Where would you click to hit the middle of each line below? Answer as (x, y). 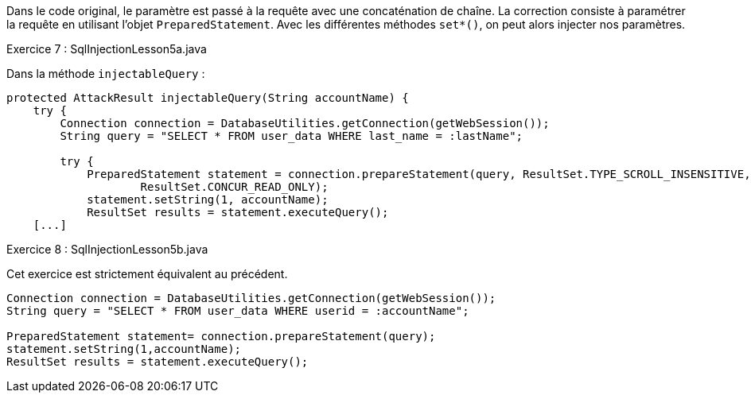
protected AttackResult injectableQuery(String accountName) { (208, 98)
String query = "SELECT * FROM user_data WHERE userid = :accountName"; (238, 311)
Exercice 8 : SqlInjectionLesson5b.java (107, 249)
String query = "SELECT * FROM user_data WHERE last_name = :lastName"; (292, 136)
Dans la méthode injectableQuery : (106, 74)
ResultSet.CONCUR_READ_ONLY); (234, 187)
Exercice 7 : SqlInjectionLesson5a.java (107, 49)
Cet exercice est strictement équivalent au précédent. (147, 274)
